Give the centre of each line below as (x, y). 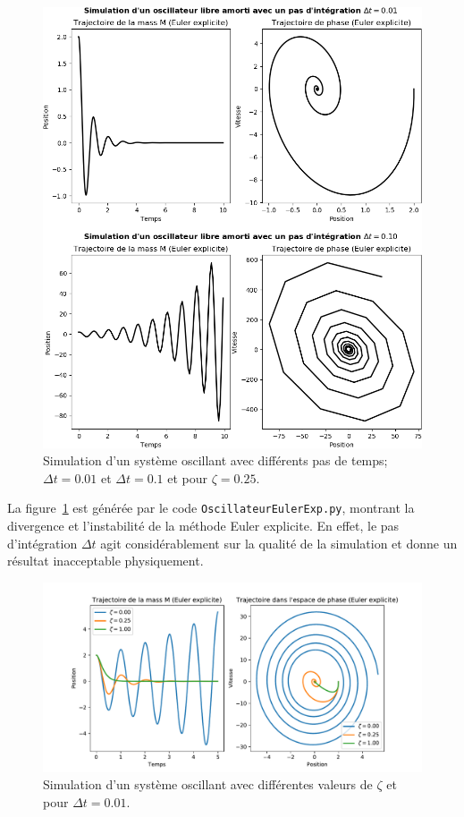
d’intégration (42, 543)
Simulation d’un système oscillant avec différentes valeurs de (208, 784)
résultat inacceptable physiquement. (105, 561)
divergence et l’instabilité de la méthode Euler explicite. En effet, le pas (203, 526)
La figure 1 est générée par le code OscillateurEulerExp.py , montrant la (211, 508)
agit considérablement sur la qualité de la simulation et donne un (279, 543)
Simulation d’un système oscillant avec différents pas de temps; (215, 460)
